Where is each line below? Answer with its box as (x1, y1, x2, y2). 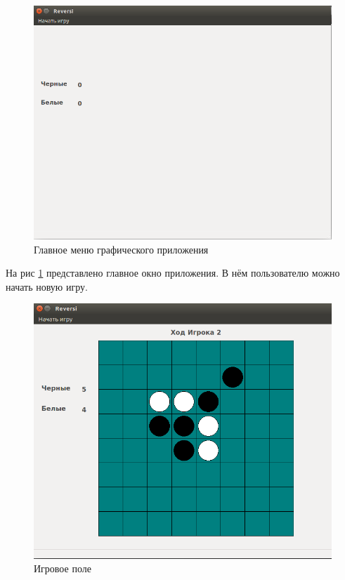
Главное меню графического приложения (34, 242, 209, 256)
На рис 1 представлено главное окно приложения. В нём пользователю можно (6, 265, 340, 280)
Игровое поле (34, 561, 91, 576)
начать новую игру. (6, 279, 88, 294)
